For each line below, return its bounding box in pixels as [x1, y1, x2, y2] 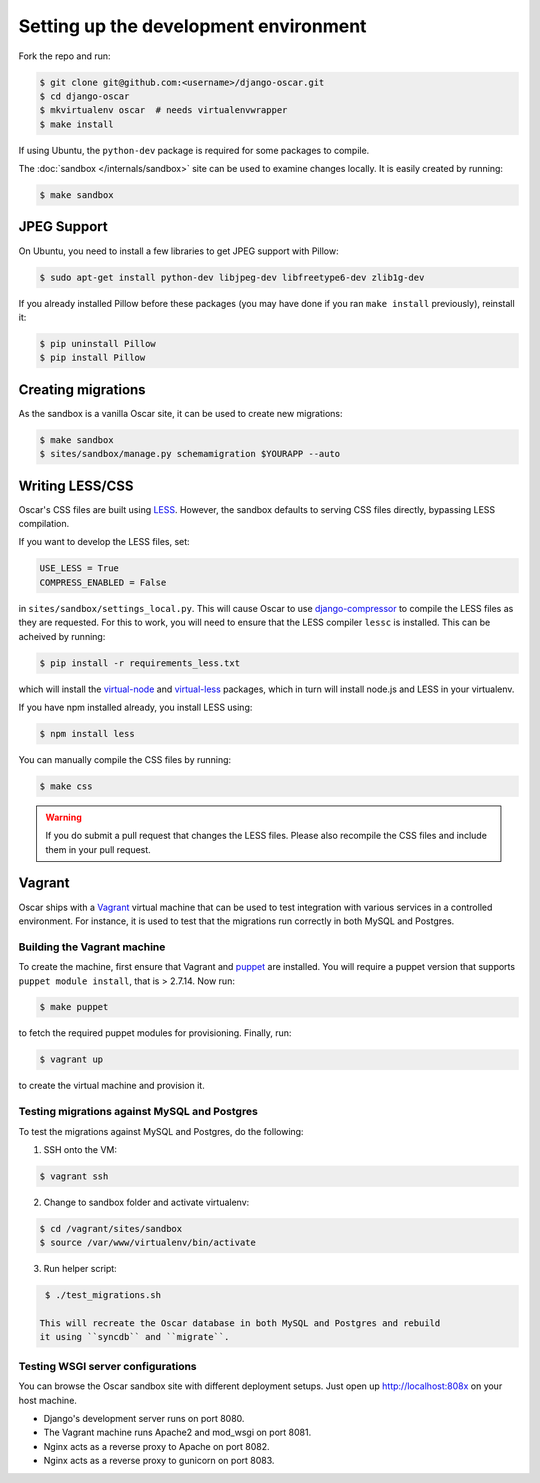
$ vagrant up [39, 1054, 104, 1065]
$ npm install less [39, 728, 135, 739]
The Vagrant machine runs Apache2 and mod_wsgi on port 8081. [43, 1426, 312, 1439]
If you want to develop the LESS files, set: [18, 536, 190, 548]
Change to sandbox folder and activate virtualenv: [43, 1196, 250, 1208]
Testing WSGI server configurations [18, 1359, 197, 1373]
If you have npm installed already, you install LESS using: [18, 701, 253, 713]
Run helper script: [43, 1263, 117, 1275]
